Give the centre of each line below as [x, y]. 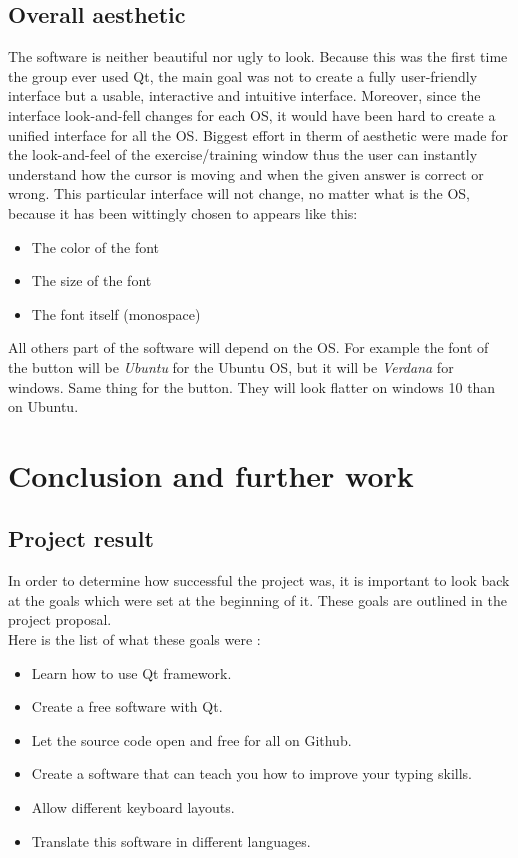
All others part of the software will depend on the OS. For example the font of [248, 347]
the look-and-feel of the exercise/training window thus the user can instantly [243, 154]
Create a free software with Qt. [127, 706]
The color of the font [95, 246]
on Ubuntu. [43, 406]
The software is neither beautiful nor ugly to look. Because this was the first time [258, 56]
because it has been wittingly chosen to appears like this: [183, 212]
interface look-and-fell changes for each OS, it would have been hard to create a [252, 114]
